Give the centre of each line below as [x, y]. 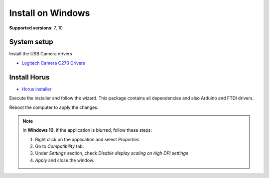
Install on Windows [50, 13]
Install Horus [29, 77]
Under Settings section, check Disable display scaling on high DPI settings [112, 153]
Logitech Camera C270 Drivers [54, 63]
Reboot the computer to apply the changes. [54, 107]
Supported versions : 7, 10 [36, 28]
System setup [31, 42]
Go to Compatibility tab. [60, 146]
